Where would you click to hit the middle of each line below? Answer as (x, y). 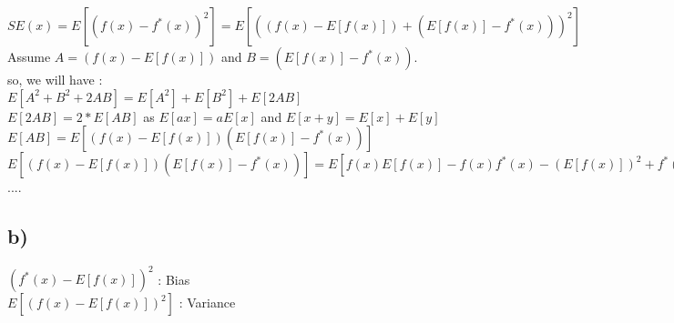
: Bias (174, 279)
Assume (29, 56)
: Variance (207, 303)
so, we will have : (55, 79)
